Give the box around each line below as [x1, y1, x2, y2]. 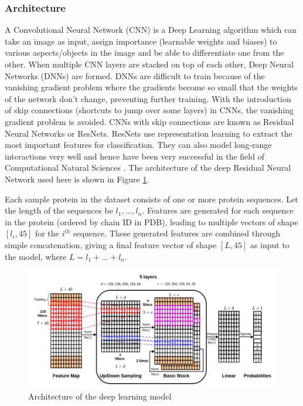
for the [35, 227, 59, 239]
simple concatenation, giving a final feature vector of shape [5, 238, 217, 251]
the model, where [5, 250, 67, 262]
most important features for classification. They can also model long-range [5, 138, 272, 151]
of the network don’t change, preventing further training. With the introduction [5, 92, 291, 104]
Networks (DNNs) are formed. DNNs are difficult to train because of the [5, 69, 265, 82]
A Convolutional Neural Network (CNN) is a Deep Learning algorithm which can [5, 23, 297, 36]
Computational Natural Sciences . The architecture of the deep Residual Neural [5, 161, 291, 174]
